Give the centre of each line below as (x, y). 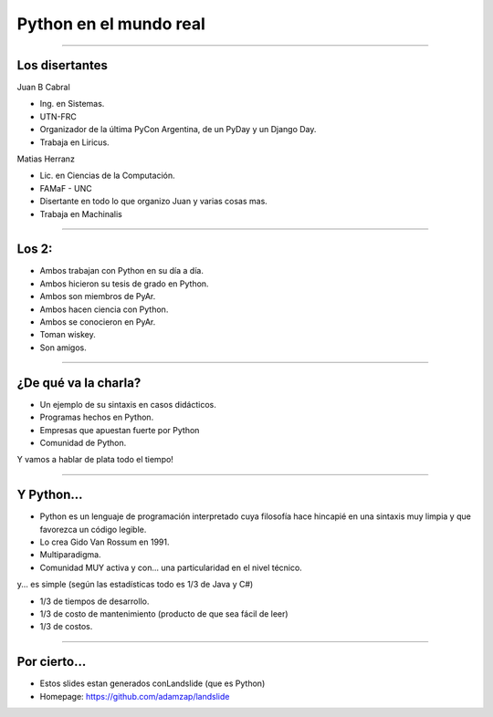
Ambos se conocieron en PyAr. (98, 322)
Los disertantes (63, 65)
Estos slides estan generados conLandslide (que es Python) (152, 683)
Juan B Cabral (43, 88)
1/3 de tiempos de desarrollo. (94, 601)
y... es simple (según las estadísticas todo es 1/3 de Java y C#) (135, 585)
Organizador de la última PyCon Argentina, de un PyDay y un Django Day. (178, 130)
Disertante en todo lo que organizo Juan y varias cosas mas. (154, 202)
